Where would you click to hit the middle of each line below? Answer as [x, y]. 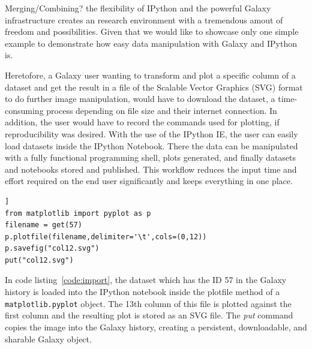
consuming [24, 110]
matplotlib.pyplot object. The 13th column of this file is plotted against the [148, 303]
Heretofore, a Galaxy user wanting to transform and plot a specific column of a [150, 75]
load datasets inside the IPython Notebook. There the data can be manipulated [151, 145]
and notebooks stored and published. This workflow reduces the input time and [151, 169]
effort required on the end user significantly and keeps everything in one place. [149, 181]
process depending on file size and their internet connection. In [162, 110]
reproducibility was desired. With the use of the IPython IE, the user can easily [151, 133]
